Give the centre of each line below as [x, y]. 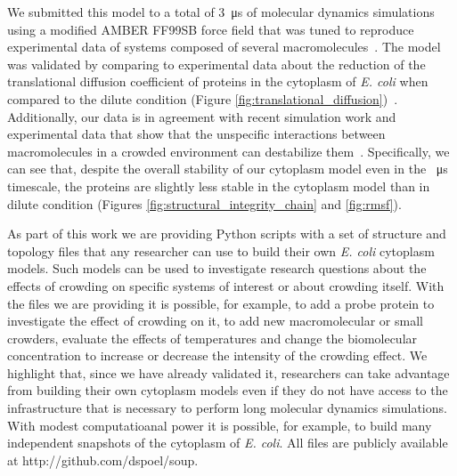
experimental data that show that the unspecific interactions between [196, 134]
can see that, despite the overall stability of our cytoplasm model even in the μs [228, 169]
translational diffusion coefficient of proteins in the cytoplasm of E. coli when [218, 81]
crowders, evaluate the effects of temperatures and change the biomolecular [212, 338]
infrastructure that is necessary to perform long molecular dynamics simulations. [227, 408]
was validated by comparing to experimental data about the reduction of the [216, 64]
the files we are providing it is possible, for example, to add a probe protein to [221, 303]
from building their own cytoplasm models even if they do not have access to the [228, 390]
